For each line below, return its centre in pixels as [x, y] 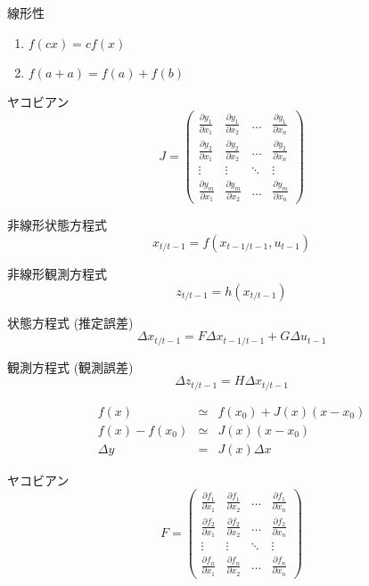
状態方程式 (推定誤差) [70, 322]
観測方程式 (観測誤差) [70, 366]
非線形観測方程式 [57, 273]
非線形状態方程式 [57, 225]
